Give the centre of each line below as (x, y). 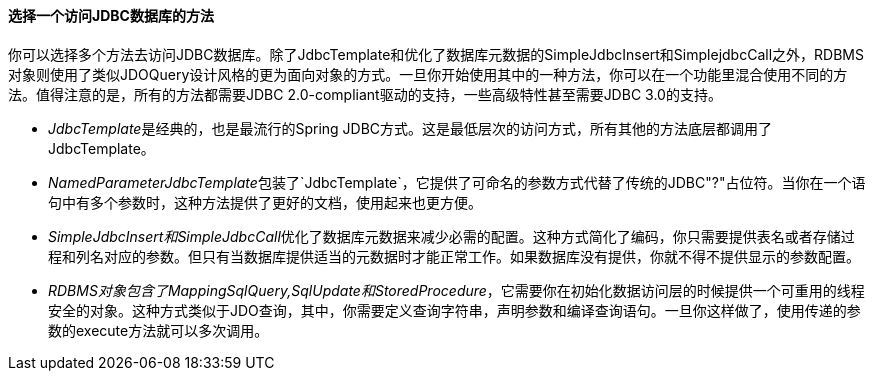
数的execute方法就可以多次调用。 (158, 330)
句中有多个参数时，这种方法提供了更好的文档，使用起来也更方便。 (265, 202)
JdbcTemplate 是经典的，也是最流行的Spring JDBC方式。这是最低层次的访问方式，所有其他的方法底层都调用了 (410, 128)
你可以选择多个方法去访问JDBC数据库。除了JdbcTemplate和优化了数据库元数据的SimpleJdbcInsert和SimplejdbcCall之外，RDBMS (436, 54)
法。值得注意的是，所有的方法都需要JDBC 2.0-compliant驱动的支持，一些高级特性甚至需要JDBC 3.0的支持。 (365, 94)
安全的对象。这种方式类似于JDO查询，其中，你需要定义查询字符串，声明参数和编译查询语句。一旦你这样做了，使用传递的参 (454, 310)
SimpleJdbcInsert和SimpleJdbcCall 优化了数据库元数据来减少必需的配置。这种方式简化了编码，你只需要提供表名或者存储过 (451, 236)
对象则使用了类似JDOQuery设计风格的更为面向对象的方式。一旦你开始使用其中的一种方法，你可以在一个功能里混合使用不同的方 (428, 74)
